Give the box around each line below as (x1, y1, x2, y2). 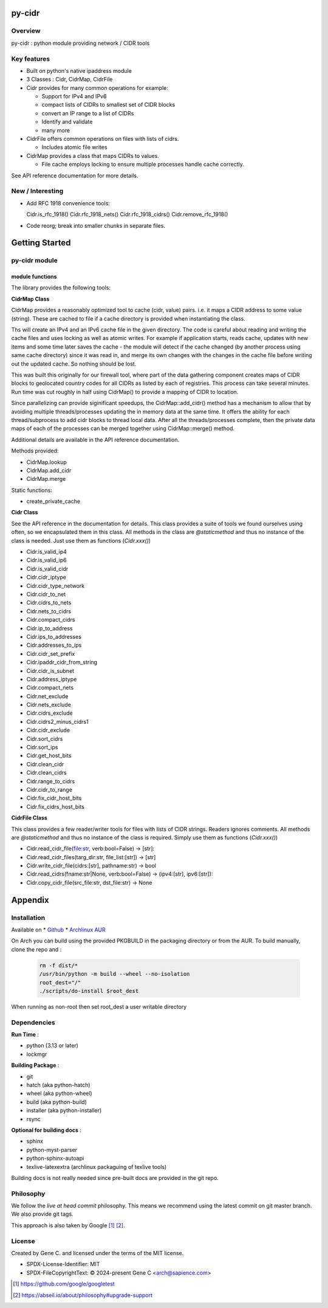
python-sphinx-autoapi (26, 1154, 84, 1162)
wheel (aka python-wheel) (26, 1090, 92, 1097)
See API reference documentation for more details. (11, 172, 138, 179)
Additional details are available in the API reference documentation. (11, 436, 180, 443)
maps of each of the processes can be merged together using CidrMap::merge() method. (11, 425, 235, 432)
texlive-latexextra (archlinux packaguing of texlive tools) (26, 1163, 167, 1170)
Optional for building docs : (11, 1126, 82, 1134)
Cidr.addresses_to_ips (26, 641, 82, 649)
